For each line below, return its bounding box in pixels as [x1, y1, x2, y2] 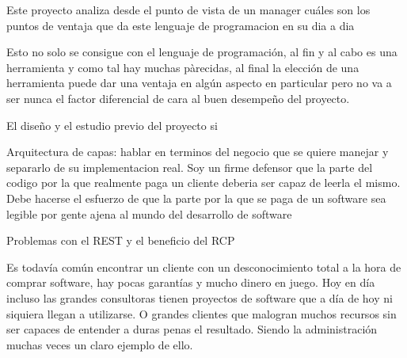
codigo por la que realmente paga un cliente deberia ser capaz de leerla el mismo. [6, 174, 401, 191]
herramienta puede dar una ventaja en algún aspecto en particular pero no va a [6, 74, 392, 91]
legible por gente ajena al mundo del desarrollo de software [6, 205, 292, 222]
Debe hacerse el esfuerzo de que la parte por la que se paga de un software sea [6, 189, 386, 206]
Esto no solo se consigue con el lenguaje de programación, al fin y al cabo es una [6, 44, 397, 60]
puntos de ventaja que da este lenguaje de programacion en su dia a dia [6, 17, 355, 33]
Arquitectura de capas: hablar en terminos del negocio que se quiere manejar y [6, 143, 389, 160]
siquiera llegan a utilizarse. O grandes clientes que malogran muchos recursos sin [6, 305, 397, 322]
